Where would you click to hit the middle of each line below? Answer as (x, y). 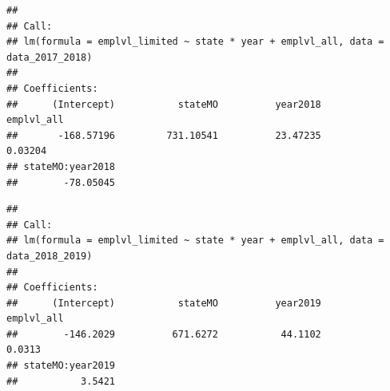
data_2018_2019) (50, 256)
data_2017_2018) (50, 57)
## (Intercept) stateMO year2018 (164, 104)
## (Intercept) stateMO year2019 (164, 303)
